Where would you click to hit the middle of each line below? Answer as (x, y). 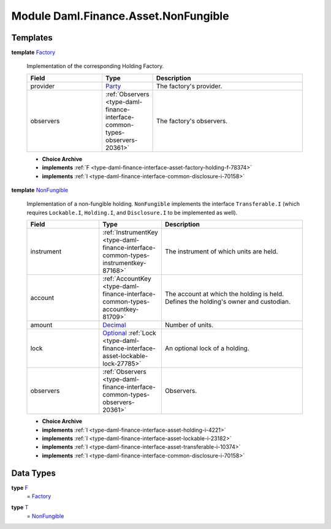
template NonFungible (40, 190)
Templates (32, 38)
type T (20, 508)
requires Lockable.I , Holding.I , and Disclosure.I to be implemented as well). (132, 212)
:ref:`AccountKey (127, 279)
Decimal (114, 325)
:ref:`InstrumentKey (130, 233)
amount (41, 325)
